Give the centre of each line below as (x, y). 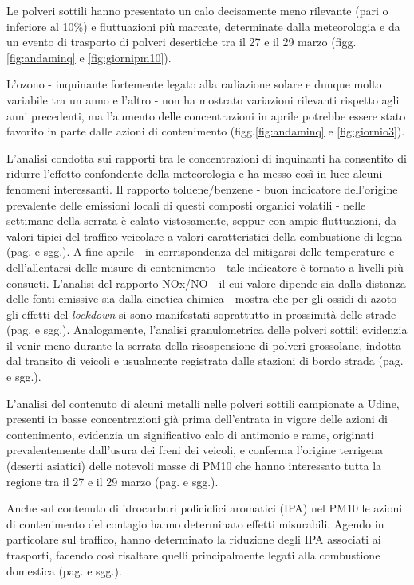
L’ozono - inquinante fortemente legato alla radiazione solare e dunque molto (194, 84)
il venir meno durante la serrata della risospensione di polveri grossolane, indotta (204, 345)
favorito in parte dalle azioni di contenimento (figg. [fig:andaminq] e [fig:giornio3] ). (206, 131)
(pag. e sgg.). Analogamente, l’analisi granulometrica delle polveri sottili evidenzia (207, 330)
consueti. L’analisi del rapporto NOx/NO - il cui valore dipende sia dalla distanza (206, 283)
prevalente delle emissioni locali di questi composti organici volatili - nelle (186, 204)
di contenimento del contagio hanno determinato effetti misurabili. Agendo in (195, 523)
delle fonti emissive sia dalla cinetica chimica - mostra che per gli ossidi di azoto (202, 298)
